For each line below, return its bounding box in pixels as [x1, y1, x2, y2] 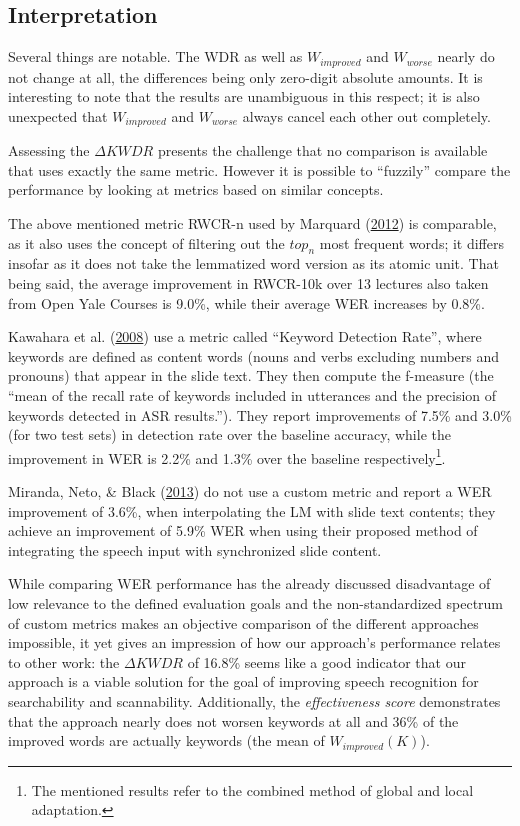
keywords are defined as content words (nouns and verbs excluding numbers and [8, 345, 500, 366]
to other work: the [8, 651, 120, 672]
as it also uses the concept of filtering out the [8, 232, 285, 253]
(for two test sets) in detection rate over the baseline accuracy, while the [8, 424, 451, 445]
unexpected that [8, 105, 108, 126]
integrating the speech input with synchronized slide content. [8, 539, 382, 560]
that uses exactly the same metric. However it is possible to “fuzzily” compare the [8, 159, 511, 180]
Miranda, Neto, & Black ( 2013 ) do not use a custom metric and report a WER [8, 481, 492, 502]
